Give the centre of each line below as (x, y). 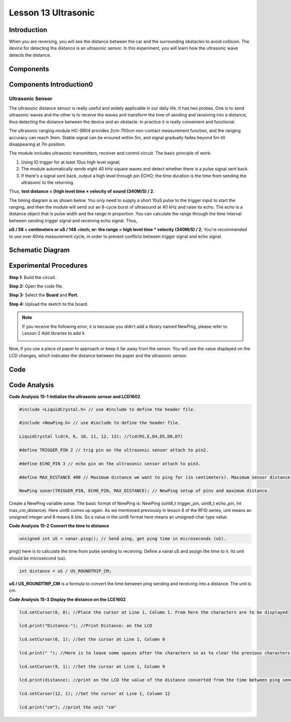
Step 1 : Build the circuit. (33, 277)
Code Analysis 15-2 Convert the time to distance (59, 526)
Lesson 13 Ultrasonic (52, 13)
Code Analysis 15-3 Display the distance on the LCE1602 (67, 599)
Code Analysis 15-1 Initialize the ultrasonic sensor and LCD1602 (75, 396)
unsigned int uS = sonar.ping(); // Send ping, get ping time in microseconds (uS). (123, 539)
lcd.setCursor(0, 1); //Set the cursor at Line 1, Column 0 (92, 640)
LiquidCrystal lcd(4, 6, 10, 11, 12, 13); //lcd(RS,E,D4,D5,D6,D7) (101, 436)
